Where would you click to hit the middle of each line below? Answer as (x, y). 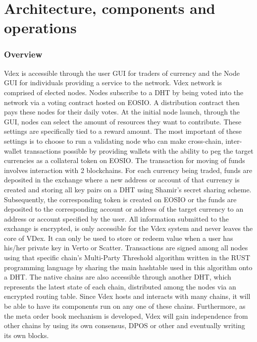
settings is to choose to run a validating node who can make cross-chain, (114, 141)
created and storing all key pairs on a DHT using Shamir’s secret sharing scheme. (128, 189)
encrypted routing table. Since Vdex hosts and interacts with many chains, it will (127, 296)
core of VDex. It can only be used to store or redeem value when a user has (119, 238)
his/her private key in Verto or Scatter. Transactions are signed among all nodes (126, 248)
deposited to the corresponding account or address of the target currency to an (124, 209)
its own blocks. (26, 335)
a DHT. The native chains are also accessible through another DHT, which (118, 277)
